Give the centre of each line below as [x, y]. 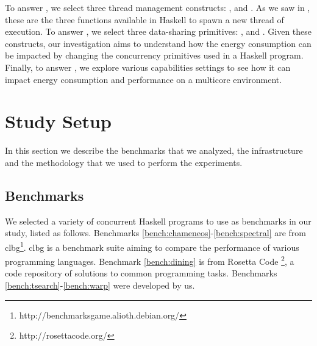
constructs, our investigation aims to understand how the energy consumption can [158, 43]
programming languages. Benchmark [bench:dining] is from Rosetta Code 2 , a [150, 260]
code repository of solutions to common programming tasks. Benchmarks [141, 273]
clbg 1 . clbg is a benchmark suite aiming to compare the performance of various [152, 246]
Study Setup [58, 121]
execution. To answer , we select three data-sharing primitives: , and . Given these [158, 31]
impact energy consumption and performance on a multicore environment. [144, 79]
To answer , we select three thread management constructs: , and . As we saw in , [158, 7]
